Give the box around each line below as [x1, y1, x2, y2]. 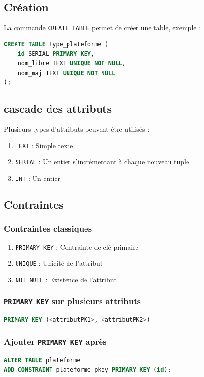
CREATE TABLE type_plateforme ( [4, 40, 108, 48]
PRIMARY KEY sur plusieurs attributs [4, 295, 141, 307]
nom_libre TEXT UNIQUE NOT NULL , [17, 60, 126, 67]
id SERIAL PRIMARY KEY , [17, 50, 95, 58]
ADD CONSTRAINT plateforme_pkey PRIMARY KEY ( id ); [4, 366, 171, 374]
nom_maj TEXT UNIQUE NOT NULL [17, 69, 116, 77]
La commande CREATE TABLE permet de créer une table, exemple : [4, 22, 201, 33]
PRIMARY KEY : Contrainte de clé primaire [15, 241, 138, 252]
